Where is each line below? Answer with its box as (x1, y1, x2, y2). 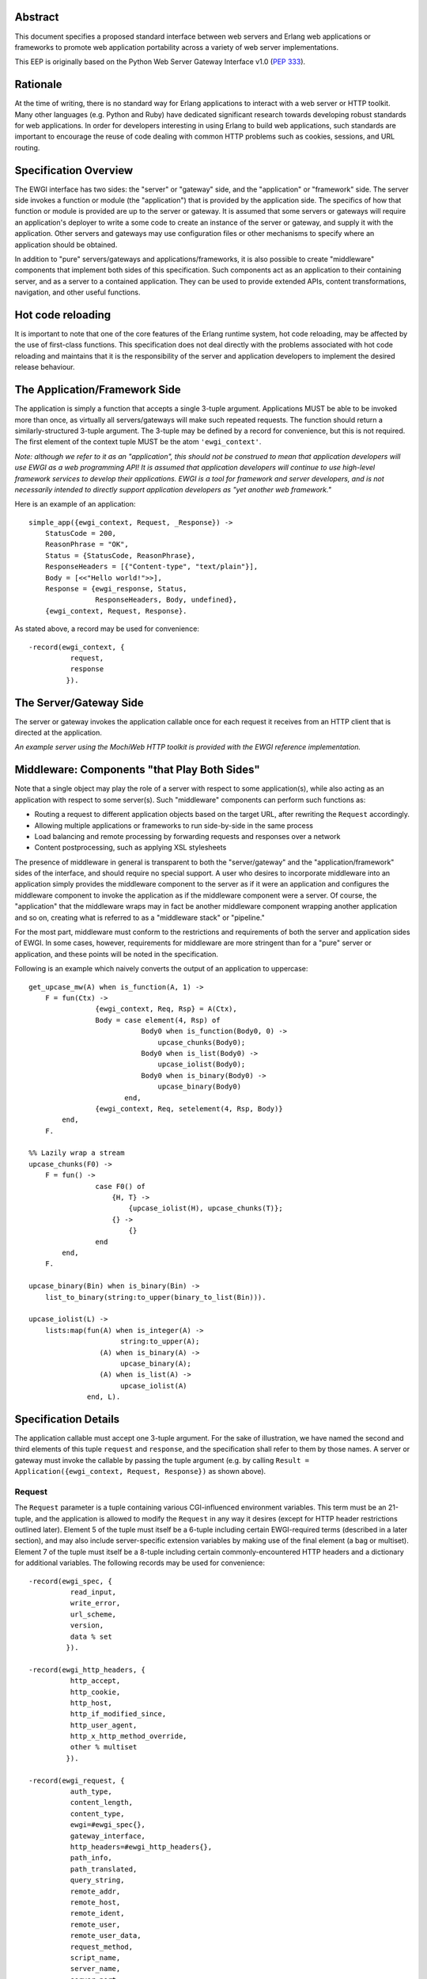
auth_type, (70, 1787, 112, 1796)
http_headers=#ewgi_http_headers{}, (70, 1843, 213, 1852)
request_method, (70, 1942, 134, 1951)
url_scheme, (70, 1609, 117, 1619)
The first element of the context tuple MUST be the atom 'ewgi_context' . (14, 437, 262, 446)
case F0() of (95, 1182, 146, 1191)
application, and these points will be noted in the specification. (14, 949, 219, 959)
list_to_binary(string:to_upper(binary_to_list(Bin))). (44, 1293, 266, 1301)
